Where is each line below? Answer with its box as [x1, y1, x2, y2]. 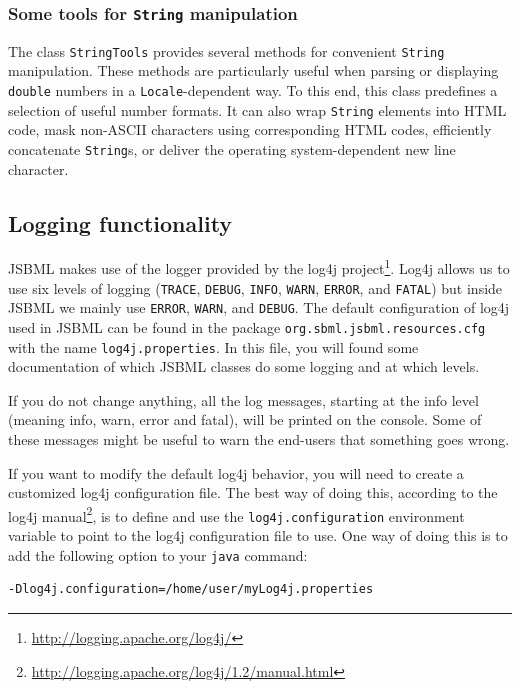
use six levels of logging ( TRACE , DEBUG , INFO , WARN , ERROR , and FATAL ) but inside [8, 277, 503, 298]
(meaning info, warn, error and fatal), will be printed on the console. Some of [8, 409, 482, 430]
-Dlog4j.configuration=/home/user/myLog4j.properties [8, 582, 374, 597]
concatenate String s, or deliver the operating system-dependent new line [8, 138, 456, 159]
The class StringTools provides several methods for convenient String [8, 40, 445, 61]
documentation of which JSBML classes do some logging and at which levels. [8, 356, 480, 377]
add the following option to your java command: [8, 544, 308, 565]
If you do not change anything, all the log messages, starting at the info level [8, 389, 479, 410]
